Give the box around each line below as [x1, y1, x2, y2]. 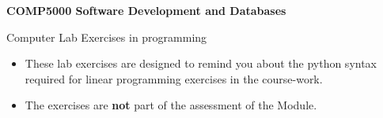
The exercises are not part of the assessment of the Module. [25, 97, 317, 113]
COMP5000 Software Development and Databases [6, 2, 286, 18]
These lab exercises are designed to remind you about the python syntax [25, 55, 377, 72]
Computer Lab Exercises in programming [6, 28, 207, 45]
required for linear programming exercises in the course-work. [25, 70, 323, 87]
